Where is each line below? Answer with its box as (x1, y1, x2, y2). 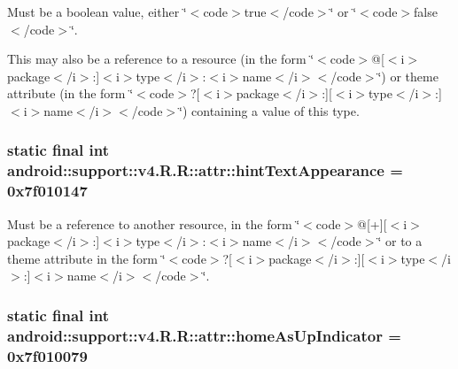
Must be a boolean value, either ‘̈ (7, 3, 187, 20)
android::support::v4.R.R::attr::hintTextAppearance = (7, 159, 403, 181)
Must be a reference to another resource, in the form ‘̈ (7, 214, 300, 233)
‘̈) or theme (377, 66, 439, 85)
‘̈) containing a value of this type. (179, 101, 360, 119)
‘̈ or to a (377, 232, 423, 250)
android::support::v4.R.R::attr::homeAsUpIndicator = (7, 324, 401, 346)
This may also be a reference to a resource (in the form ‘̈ (7, 50, 314, 68)
